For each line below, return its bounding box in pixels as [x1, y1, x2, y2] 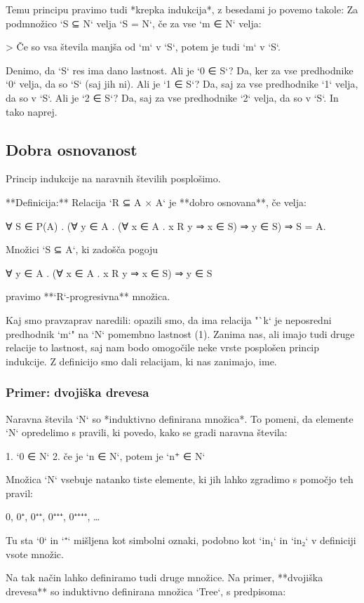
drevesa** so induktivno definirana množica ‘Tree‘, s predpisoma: [6, 583, 286, 598]
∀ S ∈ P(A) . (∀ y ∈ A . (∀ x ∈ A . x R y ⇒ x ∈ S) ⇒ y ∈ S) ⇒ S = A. [6, 218, 326, 233]
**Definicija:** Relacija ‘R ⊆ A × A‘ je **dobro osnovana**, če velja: [6, 194, 306, 209]
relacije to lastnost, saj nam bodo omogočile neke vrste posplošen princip [6, 340, 320, 355]
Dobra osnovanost [6, 138, 137, 160]
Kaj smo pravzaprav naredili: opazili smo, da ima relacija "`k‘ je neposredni [6, 312, 332, 327]
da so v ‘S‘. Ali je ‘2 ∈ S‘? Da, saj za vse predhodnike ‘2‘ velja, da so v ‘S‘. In [6, 90, 339, 104]
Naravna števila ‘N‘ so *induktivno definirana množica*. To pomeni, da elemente [6, 411, 353, 426]
